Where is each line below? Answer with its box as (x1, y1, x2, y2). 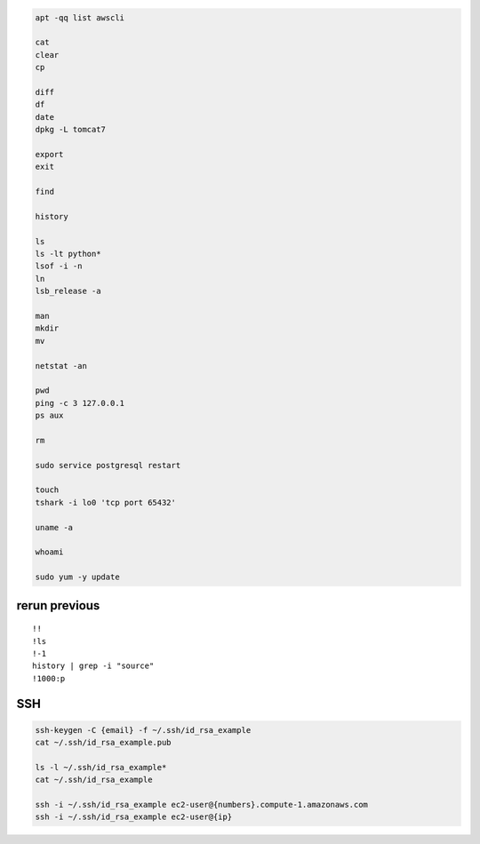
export (35, 149, 64, 159)
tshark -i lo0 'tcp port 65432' (35, 498, 177, 507)
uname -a (35, 522, 74, 532)
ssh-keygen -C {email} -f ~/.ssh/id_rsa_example (35, 725, 252, 735)
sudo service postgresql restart (35, 460, 181, 470)
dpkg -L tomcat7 (35, 124, 107, 135)
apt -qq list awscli (35, 12, 124, 22)
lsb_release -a (35, 286, 101, 297)
